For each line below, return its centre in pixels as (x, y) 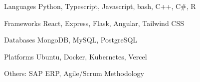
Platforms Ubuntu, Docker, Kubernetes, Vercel (76, 56)
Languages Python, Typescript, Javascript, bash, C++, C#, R (100, 6)
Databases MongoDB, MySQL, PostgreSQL (71, 40)
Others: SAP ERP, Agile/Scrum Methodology (74, 73)
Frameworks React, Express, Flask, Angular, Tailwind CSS (94, 23)
